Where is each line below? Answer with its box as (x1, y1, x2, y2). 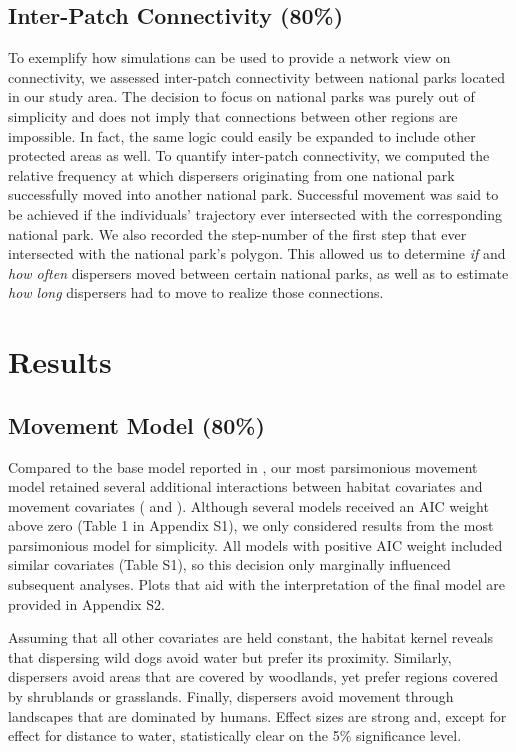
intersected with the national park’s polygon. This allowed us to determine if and (8, 243, 506, 264)
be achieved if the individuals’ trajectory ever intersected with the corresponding (8, 203, 502, 224)
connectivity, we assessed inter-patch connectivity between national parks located (8, 66, 506, 87)
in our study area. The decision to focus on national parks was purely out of (8, 86, 475, 107)
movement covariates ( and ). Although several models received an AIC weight (8, 495, 489, 516)
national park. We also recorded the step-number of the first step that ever (8, 223, 467, 244)
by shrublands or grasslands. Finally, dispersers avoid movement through (8, 686, 454, 707)
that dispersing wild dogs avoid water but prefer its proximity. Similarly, (8, 646, 452, 667)
